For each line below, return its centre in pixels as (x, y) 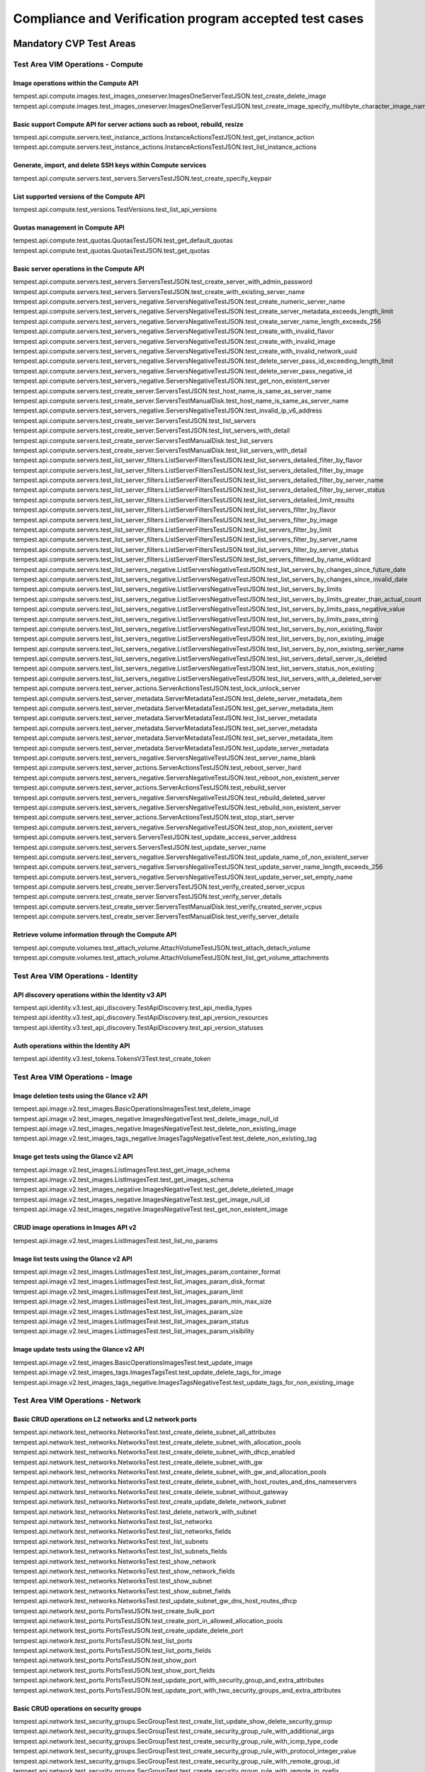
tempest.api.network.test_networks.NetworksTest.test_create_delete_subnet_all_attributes (144, 1432)
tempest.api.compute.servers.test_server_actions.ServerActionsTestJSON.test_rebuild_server (149, 787)
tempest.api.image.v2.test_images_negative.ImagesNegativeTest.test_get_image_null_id (142, 1199)
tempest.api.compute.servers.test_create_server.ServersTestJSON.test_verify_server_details (148, 897)
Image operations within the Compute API (76, 83)
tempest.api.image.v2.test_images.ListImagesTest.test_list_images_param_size (128, 1311)
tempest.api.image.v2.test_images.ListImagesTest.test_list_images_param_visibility (134, 1331)
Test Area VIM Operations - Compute (78, 64)
